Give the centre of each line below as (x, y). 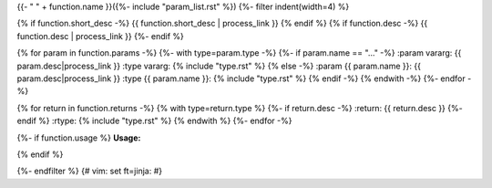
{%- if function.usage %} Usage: (79, 138)
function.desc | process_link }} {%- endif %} (100, 36)
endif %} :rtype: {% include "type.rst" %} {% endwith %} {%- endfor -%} (154, 121)
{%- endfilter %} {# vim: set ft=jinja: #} (90, 171)
